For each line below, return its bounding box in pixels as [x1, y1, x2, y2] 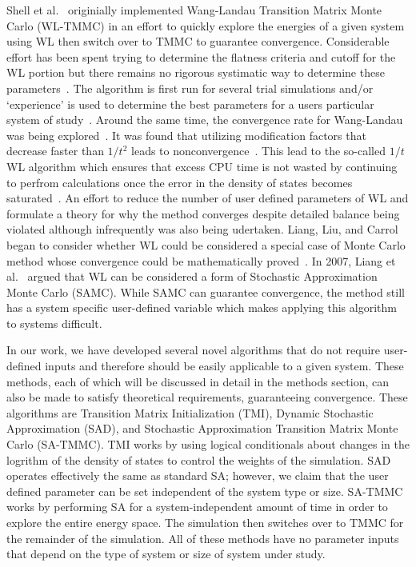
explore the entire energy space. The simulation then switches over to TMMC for [6, 514, 404, 530]
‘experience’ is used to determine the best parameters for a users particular [6, 95, 374, 112]
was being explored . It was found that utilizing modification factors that [6, 126, 366, 143]
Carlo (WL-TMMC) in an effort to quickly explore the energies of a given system [6, 17, 405, 34]
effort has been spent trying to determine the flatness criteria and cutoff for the [6, 48, 396, 65]
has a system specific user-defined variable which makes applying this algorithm [6, 299, 397, 316]
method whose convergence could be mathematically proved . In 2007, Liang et [6, 252, 396, 269]
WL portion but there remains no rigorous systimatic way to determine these [6, 64, 385, 81]
